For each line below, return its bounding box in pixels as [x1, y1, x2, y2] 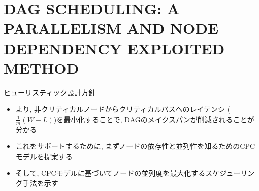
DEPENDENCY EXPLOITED [4, 37, 225, 58]
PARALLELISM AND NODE [4, 18, 219, 39]
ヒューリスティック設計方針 [4, 87, 96, 97]
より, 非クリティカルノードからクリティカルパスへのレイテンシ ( [15, 104, 231, 114]
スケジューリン [205, 168, 255, 178]
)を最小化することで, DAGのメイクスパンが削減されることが [53, 113, 254, 124]
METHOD [4, 57, 79, 78]
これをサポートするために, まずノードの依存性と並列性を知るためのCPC [15, 141, 255, 151]
